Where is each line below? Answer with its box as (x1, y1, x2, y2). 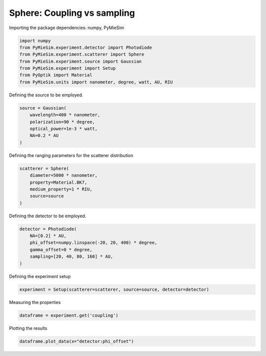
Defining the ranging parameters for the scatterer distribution (9, 152, 133, 158)
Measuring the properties (9, 299, 61, 305)
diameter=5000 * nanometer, (30, 173, 98, 178)
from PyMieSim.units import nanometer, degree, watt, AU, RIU (19, 79, 173, 85)
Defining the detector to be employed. (9, 213, 86, 219)
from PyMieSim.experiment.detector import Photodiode (19, 44, 152, 50)
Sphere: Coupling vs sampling (9, 7, 135, 18)
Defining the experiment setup (9, 273, 71, 279)
